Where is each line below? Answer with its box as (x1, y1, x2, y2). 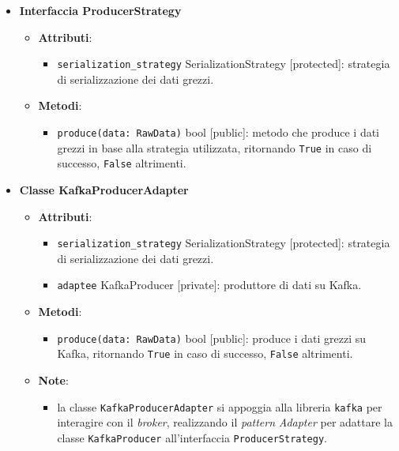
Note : (38, 372, 69, 388)
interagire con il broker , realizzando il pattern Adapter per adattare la (57, 414, 393, 430)
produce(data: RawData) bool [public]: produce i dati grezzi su (57, 329, 367, 346)
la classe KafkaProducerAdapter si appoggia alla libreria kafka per (57, 398, 382, 415)
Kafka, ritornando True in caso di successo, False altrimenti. (57, 345, 353, 362)
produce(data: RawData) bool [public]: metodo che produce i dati (57, 124, 380, 141)
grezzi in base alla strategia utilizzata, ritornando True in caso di (57, 139, 372, 156)
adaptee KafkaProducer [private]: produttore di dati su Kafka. (57, 276, 362, 293)
